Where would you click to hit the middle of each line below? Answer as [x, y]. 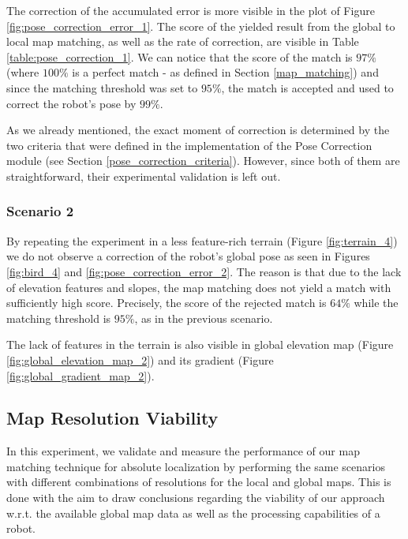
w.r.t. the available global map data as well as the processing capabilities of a [193, 513]
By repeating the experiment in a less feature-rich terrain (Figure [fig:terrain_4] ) [202, 240]
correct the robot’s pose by [71, 103]
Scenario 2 [40, 211]
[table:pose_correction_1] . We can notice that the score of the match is [180, 56]
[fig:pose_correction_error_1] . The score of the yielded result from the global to [201, 26]
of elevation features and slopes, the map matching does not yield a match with [199, 287]
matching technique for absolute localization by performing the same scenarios [196, 466]
